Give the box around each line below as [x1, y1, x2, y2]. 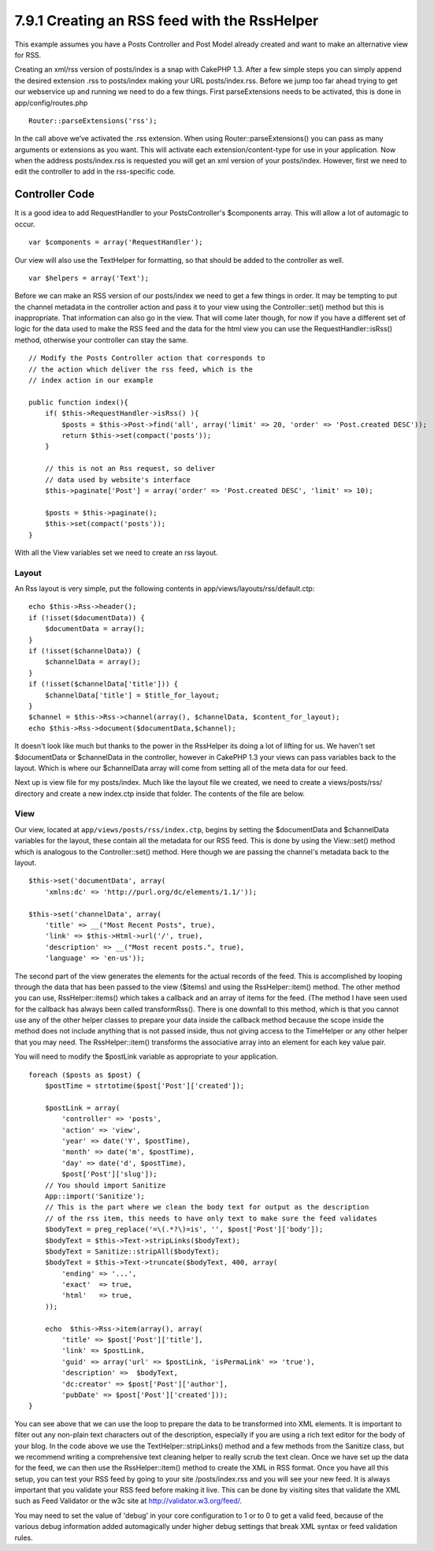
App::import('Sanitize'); [44, 1191, 146, 1201]
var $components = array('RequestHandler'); [28, 237, 204, 247]
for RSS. [14, 50, 42, 59]
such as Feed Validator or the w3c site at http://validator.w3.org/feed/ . [14, 1496, 243, 1506]
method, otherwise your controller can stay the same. [14, 335, 189, 345]
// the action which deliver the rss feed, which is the [28, 364, 254, 374]
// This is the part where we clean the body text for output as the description [44, 1203, 369, 1212]
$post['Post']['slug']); [61, 1170, 158, 1179]
